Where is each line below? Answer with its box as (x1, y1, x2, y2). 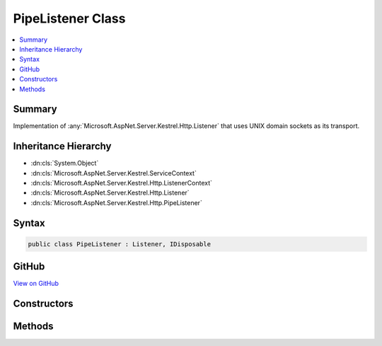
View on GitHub (13, 279, 59, 288)
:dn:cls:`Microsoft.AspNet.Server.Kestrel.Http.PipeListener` (30, 198, 203, 207)
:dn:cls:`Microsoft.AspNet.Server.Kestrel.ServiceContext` (30, 168, 197, 177)
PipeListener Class (13, 11, 126, 26)
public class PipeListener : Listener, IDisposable (28, 240, 212, 248)
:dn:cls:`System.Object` (30, 159, 99, 168)
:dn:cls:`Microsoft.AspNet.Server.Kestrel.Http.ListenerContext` (30, 179, 212, 188)
